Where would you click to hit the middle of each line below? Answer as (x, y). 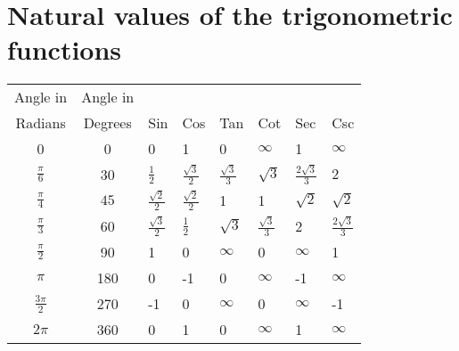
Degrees (107, 123)
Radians (41, 123)
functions (65, 49)
